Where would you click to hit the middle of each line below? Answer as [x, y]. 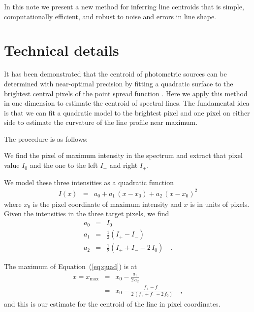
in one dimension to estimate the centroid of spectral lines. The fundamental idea [127, 103]
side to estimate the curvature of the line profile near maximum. [101, 122]
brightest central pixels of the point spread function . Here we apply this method [126, 93]
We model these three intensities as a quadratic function [89, 182]
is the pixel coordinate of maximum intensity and [107, 204]
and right [124, 165]
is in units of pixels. [220, 204]
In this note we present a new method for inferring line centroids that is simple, [124, 6]
